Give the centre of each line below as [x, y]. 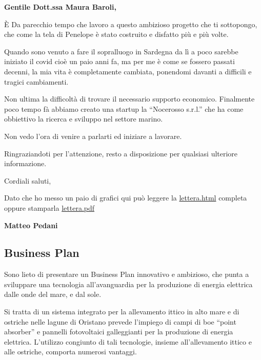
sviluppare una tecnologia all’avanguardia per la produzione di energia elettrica [128, 284]
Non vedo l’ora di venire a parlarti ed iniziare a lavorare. [93, 136]
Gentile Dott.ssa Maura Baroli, [60, 7]
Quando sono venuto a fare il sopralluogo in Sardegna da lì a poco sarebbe [121, 51]
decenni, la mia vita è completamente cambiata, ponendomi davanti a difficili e [128, 71]
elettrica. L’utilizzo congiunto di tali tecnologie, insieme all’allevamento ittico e [128, 341]
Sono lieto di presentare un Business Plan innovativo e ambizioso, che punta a [127, 274]
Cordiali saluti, [28, 180]
